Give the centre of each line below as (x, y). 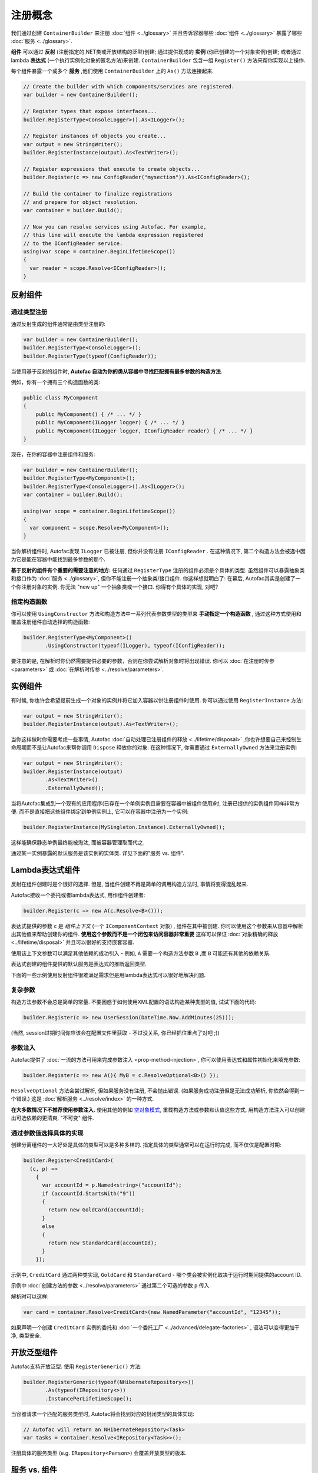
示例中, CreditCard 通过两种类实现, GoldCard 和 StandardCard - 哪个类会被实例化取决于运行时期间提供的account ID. (156, 1274)
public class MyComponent (61, 397)
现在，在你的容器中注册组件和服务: (53, 454)
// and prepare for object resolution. (81, 202)
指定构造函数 (29, 602)
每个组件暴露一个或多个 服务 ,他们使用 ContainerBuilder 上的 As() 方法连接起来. (112, 71)
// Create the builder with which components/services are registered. (129, 87)
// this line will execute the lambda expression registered (113, 235)
